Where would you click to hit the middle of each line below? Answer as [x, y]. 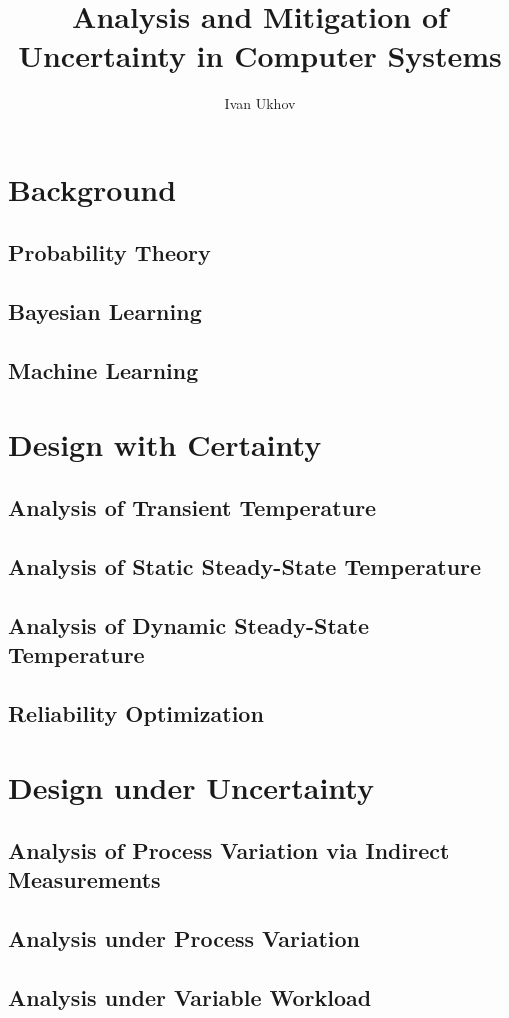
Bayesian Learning [105, 311]
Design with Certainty [165, 443]
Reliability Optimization [136, 712]
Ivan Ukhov [260, 103]
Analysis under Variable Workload [190, 997]
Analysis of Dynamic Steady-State [188, 624]
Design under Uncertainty [191, 786]
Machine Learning [103, 370]
